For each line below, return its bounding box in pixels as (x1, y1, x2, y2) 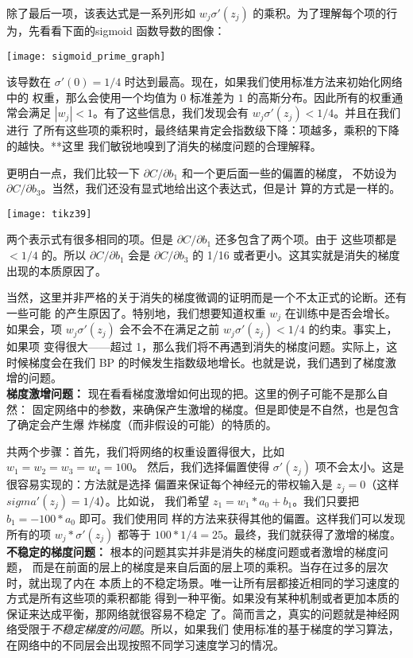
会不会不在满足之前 (119, 321, 220, 337)
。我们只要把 (292, 492, 360, 508)
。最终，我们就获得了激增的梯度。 (223, 525, 401, 542)
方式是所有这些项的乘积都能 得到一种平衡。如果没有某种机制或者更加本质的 (6, 590, 399, 606)
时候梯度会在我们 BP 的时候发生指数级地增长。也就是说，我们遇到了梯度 (6, 353, 385, 370)
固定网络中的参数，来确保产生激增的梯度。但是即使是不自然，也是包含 (32, 400, 399, 417)
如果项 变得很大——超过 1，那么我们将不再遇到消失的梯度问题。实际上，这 (6, 338, 398, 355)
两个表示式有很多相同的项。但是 (6, 231, 173, 247)
